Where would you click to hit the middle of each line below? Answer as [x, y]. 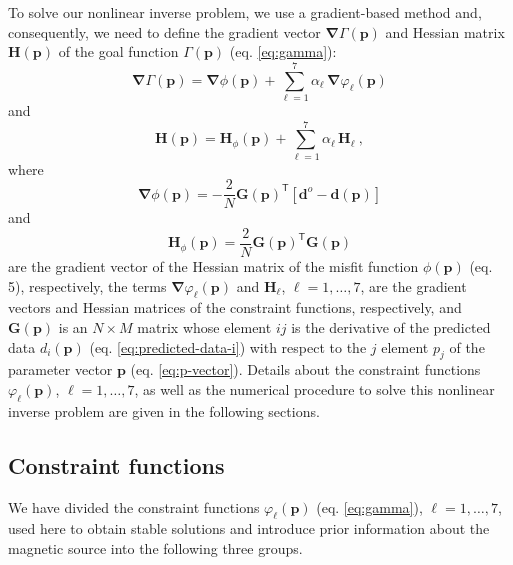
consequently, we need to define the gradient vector [164, 31]
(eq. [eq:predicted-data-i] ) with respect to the [228, 346]
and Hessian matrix [445, 31]
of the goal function [118, 51]
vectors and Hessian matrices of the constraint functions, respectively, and [235, 307]
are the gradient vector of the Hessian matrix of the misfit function [213, 265]
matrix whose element [204, 326]
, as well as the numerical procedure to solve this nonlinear [314, 388]
